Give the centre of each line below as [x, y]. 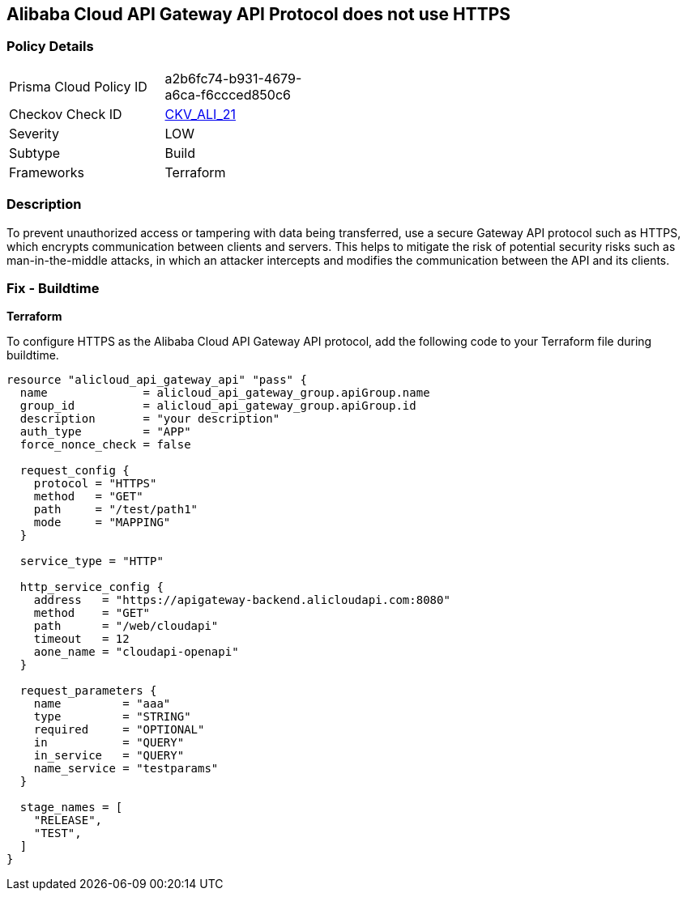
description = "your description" [150, 419]
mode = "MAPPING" [102, 523]
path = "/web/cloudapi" [126, 626]
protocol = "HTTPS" [95, 484]
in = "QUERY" [109, 743]
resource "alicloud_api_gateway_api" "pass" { [157, 380]
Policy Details [50, 47]
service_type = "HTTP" [92, 561]
